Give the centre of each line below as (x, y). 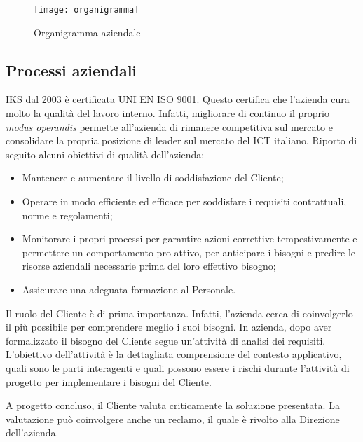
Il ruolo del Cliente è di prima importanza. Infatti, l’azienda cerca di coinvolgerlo (179, 313)
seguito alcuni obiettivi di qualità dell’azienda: (105, 154)
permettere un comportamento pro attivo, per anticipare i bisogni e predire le (189, 252)
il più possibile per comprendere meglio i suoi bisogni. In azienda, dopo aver (169, 327)
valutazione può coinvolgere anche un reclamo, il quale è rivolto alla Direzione (173, 419)
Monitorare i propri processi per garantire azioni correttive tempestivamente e (190, 239)
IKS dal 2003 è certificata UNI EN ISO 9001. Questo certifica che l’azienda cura (178, 99)
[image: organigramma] (87, 10)
